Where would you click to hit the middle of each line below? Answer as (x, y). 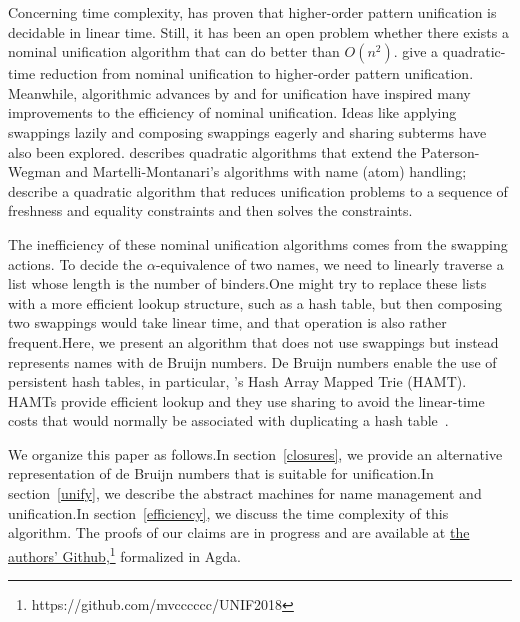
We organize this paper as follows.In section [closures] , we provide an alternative (255, 453)
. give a (416, 51)
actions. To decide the (75, 263)
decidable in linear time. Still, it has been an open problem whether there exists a (258, 31)
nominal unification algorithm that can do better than (174, 51)
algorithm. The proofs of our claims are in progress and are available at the (239, 532)
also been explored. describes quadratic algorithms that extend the (212, 151)
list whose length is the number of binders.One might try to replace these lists (247, 283)
